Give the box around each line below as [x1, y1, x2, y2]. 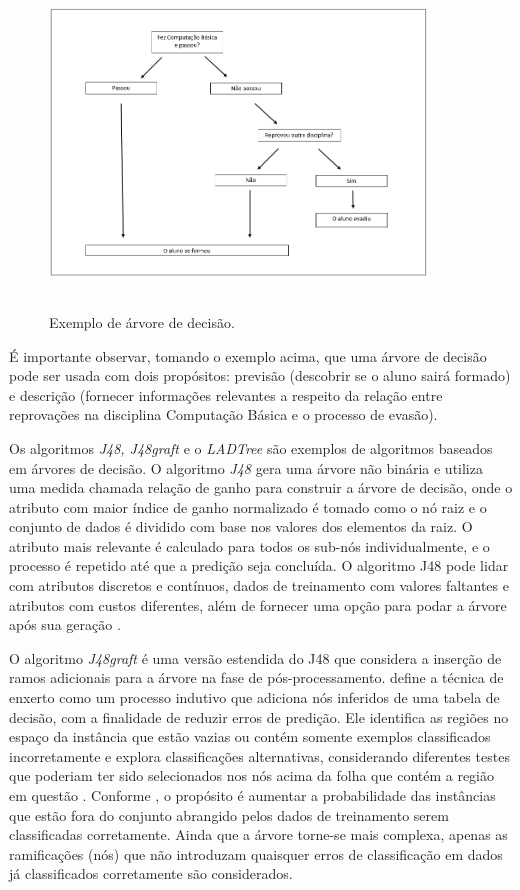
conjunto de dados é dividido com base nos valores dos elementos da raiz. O [9, 516, 473, 537]
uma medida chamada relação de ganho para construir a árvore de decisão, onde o [9, 477, 513, 498]
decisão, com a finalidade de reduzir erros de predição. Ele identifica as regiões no [9, 706, 509, 727]
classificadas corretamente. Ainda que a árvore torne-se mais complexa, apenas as [9, 824, 508, 845]
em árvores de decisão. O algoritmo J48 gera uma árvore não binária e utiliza [9, 457, 483, 478]
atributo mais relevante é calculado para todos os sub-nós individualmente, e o [9, 535, 490, 556]
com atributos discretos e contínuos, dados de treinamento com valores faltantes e [9, 575, 509, 596]
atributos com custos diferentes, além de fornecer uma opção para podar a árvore [9, 594, 507, 615]
